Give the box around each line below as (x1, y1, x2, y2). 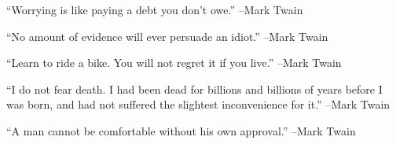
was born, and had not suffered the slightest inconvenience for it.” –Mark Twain (6, 96, 390, 113)
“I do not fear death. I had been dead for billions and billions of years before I (6, 80, 383, 97)
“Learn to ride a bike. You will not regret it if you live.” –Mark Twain (6, 54, 342, 71)
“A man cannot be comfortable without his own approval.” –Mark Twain (6, 122, 356, 138)
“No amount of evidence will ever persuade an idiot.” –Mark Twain (6, 28, 328, 44)
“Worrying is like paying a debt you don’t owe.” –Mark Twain (6, 2, 303, 17)
